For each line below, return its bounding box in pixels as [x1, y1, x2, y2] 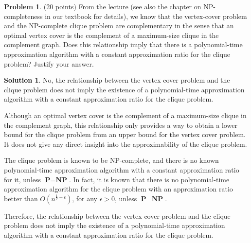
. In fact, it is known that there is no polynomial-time [69, 174, 230, 184]
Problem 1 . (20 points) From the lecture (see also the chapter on [4, 1, 201, 11]
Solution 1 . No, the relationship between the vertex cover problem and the [4, 75, 230, 85]
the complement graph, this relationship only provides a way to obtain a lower [4, 120, 237, 130]
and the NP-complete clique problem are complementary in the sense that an [4, 20, 234, 31]
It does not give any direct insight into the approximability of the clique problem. [4, 139, 247, 149]
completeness [4, 11, 43, 21]
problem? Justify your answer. [4, 58, 94, 69]
